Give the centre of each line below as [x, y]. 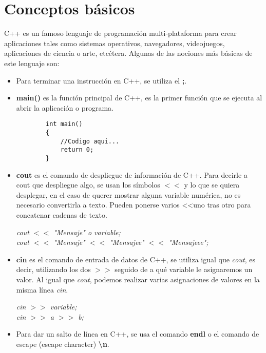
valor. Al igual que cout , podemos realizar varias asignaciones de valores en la [138, 279]
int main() [64, 124]
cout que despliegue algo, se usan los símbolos [88, 185]
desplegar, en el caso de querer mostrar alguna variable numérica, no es [128, 194]
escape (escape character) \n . [63, 344]
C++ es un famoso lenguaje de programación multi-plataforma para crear [120, 33]
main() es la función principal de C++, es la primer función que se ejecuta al [139, 98]
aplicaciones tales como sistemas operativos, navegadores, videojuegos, [115, 43]
